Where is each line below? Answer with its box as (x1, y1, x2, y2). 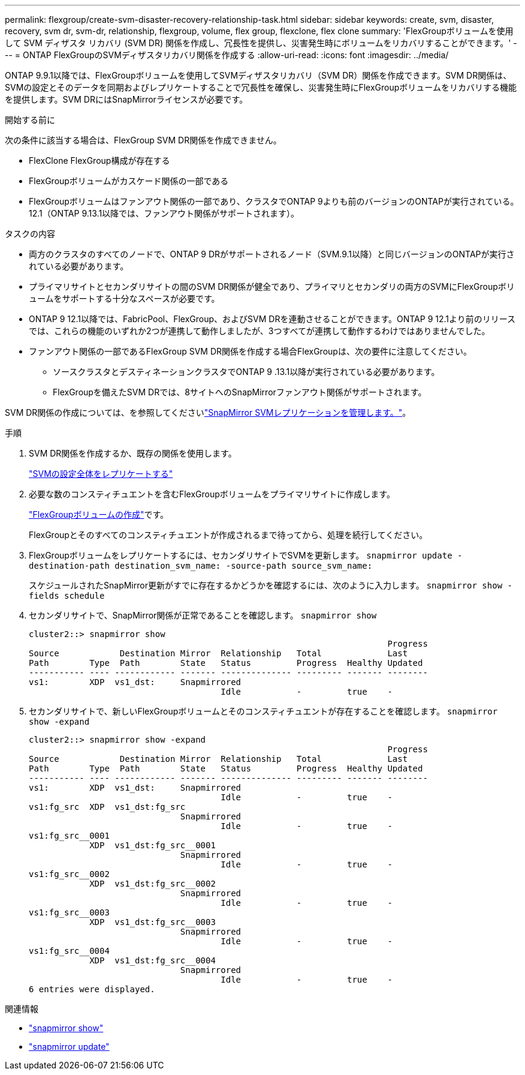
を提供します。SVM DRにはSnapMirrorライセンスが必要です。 (5, 94, 248, 104)
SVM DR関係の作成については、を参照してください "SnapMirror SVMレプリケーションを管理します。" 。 (5, 407, 411, 418)
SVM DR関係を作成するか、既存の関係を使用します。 (29, 448, 237, 458)
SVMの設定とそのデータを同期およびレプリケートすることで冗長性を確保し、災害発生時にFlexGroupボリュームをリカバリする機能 (5, 82, 517, 92)
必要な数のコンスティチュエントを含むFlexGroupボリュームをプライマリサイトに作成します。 (29, 489, 395, 499)
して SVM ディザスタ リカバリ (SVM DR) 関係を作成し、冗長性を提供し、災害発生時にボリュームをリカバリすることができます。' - (5, 38, 517, 48)
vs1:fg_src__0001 (29, 831, 110, 840)
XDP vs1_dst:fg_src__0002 (89, 879, 216, 888)
